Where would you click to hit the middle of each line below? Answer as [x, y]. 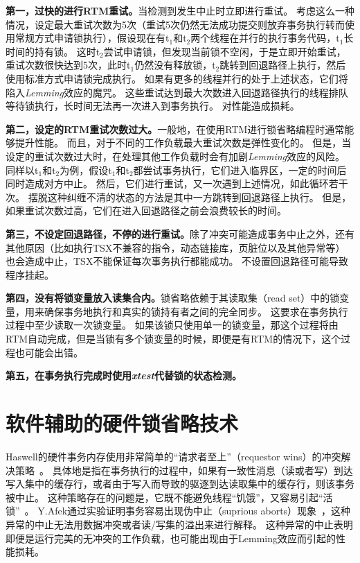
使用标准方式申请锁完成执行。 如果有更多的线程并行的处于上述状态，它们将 [177, 78]
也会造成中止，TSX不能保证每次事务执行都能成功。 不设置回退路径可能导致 [177, 261]
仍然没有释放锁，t [175, 65]
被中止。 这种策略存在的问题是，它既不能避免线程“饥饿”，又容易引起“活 [169, 497]
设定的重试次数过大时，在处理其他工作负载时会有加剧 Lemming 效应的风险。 [175, 156]
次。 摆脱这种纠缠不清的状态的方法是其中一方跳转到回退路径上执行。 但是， [179, 197]
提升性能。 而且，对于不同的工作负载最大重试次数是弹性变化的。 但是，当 [183, 142]
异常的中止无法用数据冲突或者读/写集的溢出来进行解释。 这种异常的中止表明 [179, 524]
